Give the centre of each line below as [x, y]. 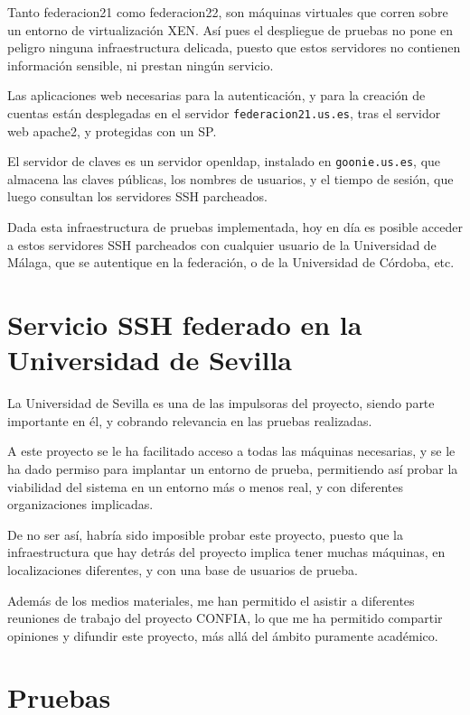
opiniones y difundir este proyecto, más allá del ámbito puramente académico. [223, 635]
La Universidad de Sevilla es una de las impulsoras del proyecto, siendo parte [221, 403]
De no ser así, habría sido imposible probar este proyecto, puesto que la [205, 534]
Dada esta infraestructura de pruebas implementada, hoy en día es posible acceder [235, 227]
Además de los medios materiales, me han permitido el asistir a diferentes [211, 600]
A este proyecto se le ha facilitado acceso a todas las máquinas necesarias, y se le [231, 451]
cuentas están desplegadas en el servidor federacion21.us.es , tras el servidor [224, 112]
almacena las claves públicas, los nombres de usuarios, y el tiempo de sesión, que [230, 178]
